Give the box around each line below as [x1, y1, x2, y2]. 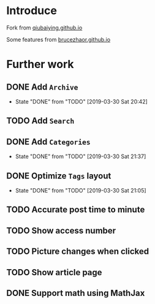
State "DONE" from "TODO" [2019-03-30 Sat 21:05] [15, 186, 146, 194]
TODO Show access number [6, 225, 116, 236]
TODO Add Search [6, 116, 75, 126]
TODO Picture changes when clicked [6, 246, 149, 257]
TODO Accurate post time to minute [6, 205, 145, 215]
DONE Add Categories [6, 136, 91, 147]
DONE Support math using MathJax [6, 287, 145, 298]
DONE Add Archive [6, 82, 78, 92]
